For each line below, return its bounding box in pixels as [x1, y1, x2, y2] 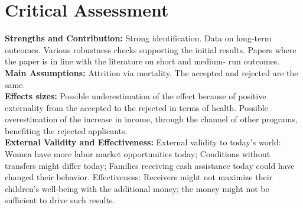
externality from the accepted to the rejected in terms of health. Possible [5, 101, 268, 113]
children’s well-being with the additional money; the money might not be [5, 182, 269, 194]
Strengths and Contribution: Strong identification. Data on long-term [5, 32, 272, 44]
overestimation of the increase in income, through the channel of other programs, [5, 113, 298, 125]
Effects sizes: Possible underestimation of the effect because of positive [5, 90, 266, 102]
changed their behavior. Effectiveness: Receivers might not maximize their [5, 171, 273, 183]
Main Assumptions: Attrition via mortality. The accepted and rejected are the [5, 66, 298, 79]
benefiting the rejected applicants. [5, 124, 128, 136]
